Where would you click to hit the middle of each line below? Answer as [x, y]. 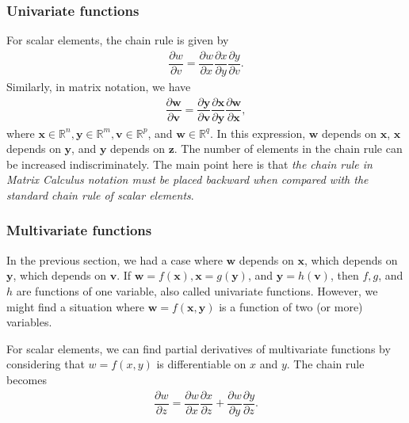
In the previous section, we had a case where [115, 259]
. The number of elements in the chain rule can [288, 149]
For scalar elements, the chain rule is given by [118, 40]
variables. [29, 322]
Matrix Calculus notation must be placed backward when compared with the [187, 179]
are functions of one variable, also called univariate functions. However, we [197, 290]
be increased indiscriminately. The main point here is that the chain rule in [189, 164]
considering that [46, 364]
